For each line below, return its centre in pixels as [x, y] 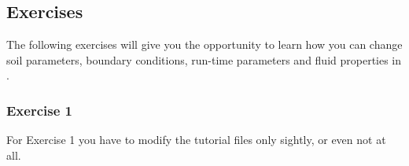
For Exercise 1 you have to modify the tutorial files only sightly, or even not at [196, 140]
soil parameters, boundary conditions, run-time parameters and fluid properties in [204, 59]
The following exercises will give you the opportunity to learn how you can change [204, 44]
